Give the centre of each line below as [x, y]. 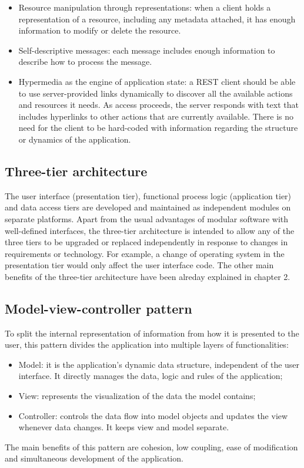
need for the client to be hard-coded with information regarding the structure [158, 128]
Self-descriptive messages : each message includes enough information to [147, 50]
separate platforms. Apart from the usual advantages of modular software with [147, 218]
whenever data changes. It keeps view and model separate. [124, 427]
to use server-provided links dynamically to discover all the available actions [156, 93]
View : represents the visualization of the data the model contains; [137, 396]
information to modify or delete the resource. [100, 30]
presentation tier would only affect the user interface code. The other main [139, 265]
